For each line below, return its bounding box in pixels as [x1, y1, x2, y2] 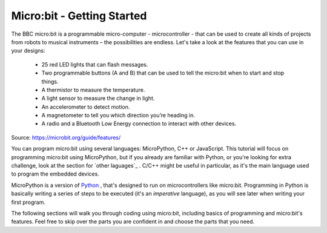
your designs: [11, 47, 45, 54]
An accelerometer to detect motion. [41, 103, 130, 110]
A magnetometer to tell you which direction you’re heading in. [41, 112, 196, 119]
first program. [11, 199, 45, 206]
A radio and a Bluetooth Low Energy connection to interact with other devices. [41, 120, 237, 127]
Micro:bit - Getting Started [11, 9, 147, 22]
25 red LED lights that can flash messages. [41, 61, 148, 68]
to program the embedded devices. [11, 170, 99, 178]
